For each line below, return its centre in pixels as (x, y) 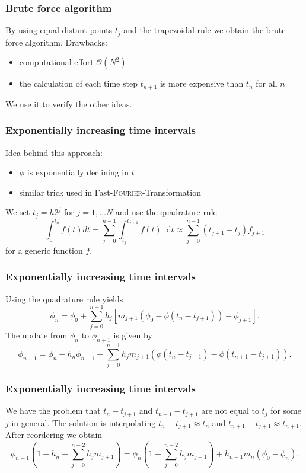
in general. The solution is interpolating (84, 422)
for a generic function (44, 250)
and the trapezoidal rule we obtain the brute (205, 30)
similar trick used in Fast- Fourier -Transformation (110, 192)
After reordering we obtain (54, 435)
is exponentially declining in (78, 172)
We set (18, 212)
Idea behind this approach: (54, 152)
